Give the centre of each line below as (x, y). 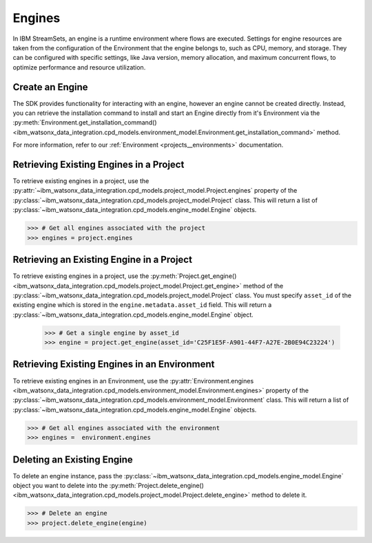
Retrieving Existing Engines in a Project (99, 164)
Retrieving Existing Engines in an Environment (114, 364)
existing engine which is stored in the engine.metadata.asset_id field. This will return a (142, 305)
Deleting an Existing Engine (73, 459)
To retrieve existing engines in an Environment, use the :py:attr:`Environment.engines (133, 381)
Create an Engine (51, 87)
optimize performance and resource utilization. (79, 67)
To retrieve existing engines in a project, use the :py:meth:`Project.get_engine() (125, 276)
